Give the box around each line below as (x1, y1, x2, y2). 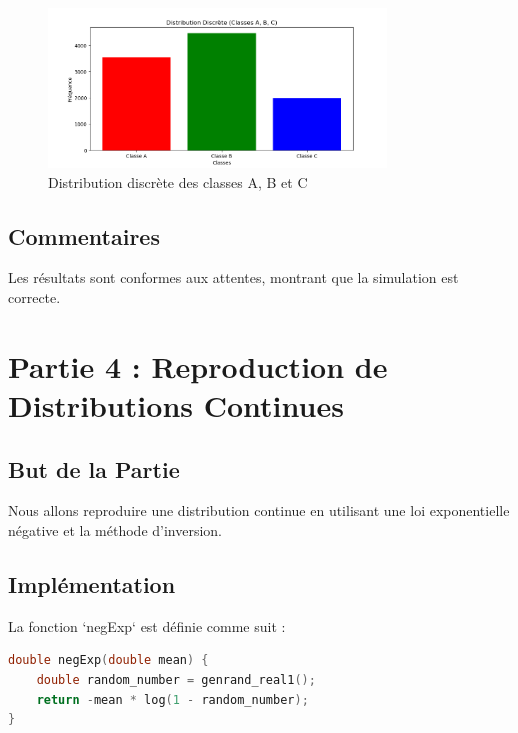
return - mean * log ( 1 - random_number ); (36, 692, 309, 707)
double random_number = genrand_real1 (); (36, 672, 316, 687)
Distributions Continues (8, 385, 344, 425)
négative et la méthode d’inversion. (8, 519, 223, 540)
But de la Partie (8, 453, 180, 484)
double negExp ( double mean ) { (8, 653, 209, 668)
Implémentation (8, 568, 176, 599)
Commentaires (8, 220, 160, 251)
